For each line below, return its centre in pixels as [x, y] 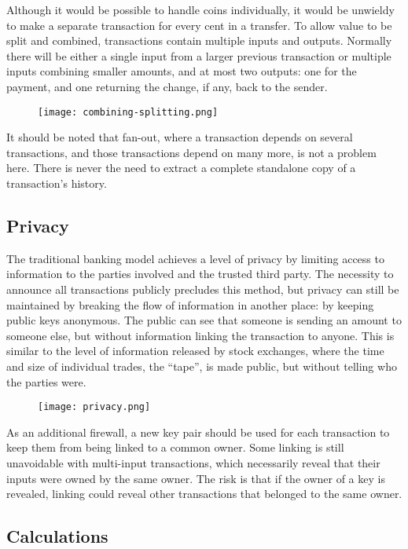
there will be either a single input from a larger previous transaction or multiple [199, 55]
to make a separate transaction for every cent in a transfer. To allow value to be [199, 25]
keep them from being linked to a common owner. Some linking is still [175, 447]
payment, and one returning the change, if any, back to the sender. [167, 86]
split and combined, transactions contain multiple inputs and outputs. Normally [199, 40]
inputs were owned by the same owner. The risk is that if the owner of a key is [196, 478]
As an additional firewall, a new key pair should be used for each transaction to [198, 432]
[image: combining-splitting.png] [128, 112]
